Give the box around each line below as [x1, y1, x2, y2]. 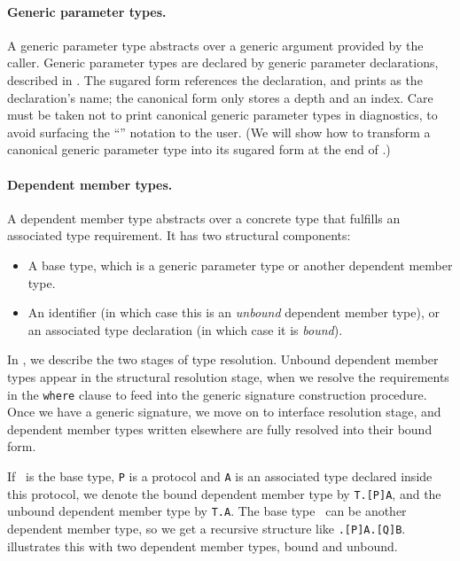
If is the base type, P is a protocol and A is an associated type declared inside [7, 466, 433, 485]
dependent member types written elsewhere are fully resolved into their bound [7, 419, 433, 438]
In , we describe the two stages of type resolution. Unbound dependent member [7, 350, 439, 369]
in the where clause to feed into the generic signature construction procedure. [7, 385, 427, 403]
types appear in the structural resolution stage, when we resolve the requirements [7, 367, 449, 386]
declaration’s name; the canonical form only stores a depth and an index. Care [7, 88, 433, 106]
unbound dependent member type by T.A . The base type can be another [7, 502, 407, 520]
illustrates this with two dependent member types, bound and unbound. [7, 536, 398, 555]
